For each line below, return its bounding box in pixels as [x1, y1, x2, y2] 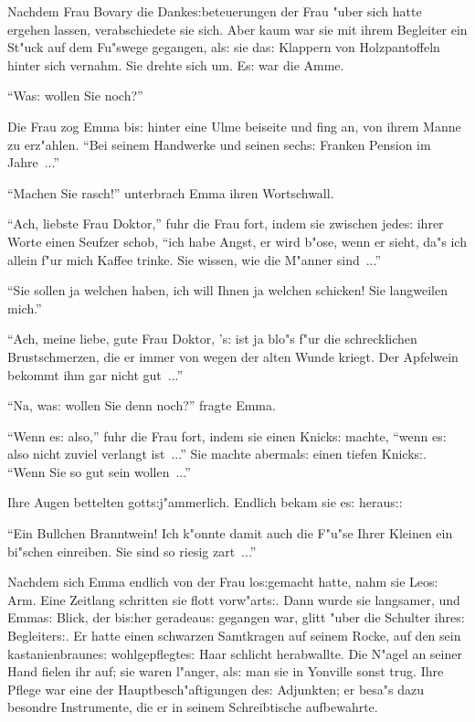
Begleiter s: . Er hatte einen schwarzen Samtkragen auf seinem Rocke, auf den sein [7, 626, 461, 645]
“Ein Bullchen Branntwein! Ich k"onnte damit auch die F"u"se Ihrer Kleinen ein [7, 524, 453, 543]
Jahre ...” [7, 153, 60, 172]
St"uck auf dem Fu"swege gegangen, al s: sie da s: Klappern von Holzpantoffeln [7, 37, 440, 57]
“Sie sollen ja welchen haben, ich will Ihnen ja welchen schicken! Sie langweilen [7, 281, 448, 300]
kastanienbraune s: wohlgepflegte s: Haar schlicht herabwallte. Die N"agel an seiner [7, 643, 462, 663]
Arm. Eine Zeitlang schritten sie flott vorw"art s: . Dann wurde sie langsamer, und [7, 589, 460, 609]
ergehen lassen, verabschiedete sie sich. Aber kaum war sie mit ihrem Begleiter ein [7, 19, 468, 38]
